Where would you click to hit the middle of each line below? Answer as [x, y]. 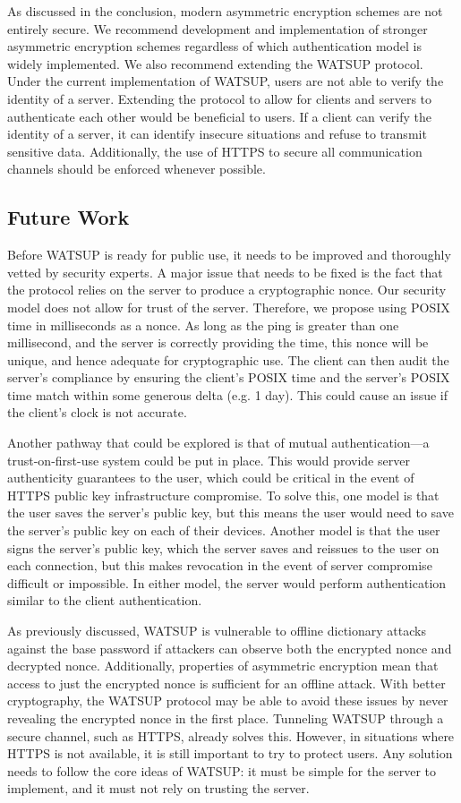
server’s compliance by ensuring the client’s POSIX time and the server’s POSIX [229, 377]
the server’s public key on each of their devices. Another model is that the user [224, 530]
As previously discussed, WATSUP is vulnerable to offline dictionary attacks [217, 631]
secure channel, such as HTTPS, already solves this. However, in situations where [231, 735]
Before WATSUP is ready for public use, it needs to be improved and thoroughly [229, 255]
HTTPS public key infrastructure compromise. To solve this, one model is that [223, 495]
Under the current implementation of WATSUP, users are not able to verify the [226, 81]
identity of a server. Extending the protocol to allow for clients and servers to [220, 98]
